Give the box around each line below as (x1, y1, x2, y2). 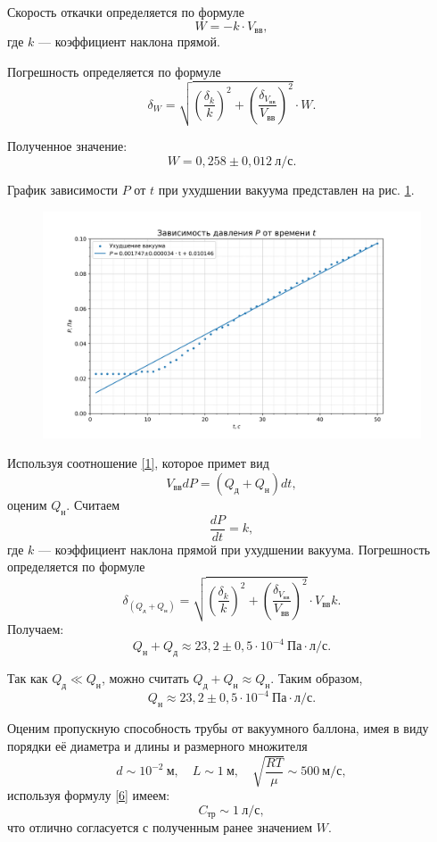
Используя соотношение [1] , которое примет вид (7, 454, 269, 472)
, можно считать (101, 669, 189, 688)
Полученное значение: (7, 137, 128, 155)
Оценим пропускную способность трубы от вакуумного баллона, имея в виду (7, 719, 429, 738)
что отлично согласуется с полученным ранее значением (7, 818, 313, 836)
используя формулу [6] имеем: (7, 785, 170, 804)
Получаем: (7, 620, 64, 638)
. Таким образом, (270, 669, 363, 688)
